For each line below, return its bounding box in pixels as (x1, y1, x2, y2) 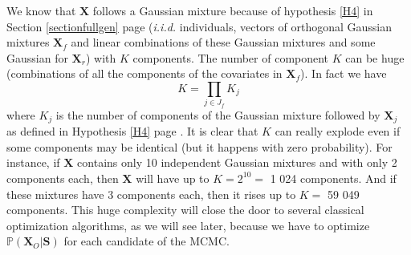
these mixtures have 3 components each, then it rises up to (6, 185, 296, 202)
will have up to (136, 169, 210, 186)
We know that (6, 2, 76, 18)
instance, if (6, 154, 60, 171)
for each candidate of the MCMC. (63, 233, 230, 249)
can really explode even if (275, 123, 401, 140)
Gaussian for (6, 49, 68, 66)
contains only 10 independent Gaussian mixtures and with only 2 (77, 154, 397, 171)
